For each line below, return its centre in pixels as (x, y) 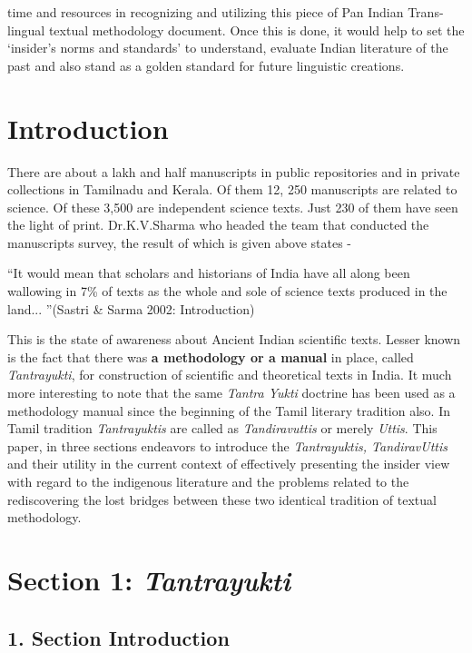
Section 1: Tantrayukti (149, 579)
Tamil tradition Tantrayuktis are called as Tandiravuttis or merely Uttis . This (222, 428)
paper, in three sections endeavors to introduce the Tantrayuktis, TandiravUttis (228, 445)
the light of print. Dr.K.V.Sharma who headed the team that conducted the (218, 225)
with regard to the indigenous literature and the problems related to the (208, 481)
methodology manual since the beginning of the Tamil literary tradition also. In (229, 410)
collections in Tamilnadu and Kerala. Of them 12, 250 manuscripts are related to (232, 189)
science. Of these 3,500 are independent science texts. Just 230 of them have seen (233, 207)
